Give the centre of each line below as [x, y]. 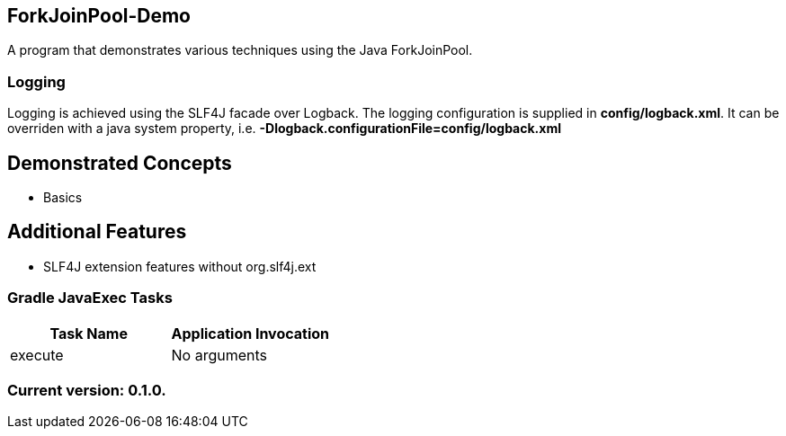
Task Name [89, 333]
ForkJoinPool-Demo [99, 16]
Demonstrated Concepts [120, 163]
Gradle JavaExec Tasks [90, 298]
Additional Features [97, 232]
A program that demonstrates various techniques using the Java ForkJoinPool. [240, 50]
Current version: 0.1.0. [87, 390]
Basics [63, 198]
